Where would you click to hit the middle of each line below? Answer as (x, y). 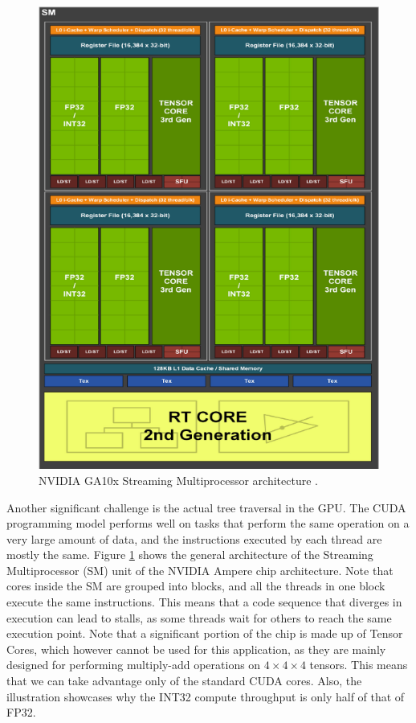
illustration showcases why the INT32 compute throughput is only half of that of (206, 696)
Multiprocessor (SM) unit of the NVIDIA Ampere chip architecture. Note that (200, 570)
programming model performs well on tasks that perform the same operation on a (208, 523)
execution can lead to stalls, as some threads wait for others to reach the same (199, 617)
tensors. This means (359, 665)
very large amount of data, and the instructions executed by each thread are (194, 538)
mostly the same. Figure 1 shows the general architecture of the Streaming (190, 555)
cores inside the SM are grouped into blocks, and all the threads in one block (196, 586)
